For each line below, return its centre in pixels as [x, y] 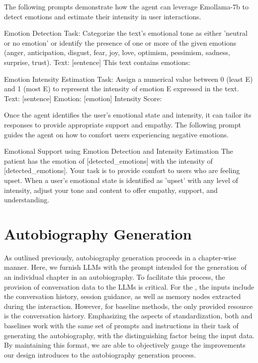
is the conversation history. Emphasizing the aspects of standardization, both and [128, 316]
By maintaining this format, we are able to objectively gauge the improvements [125, 345]
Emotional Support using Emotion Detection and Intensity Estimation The [119, 151]
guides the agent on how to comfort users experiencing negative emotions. [116, 134]
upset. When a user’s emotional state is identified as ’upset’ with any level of [121, 180]
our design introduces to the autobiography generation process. [100, 354]
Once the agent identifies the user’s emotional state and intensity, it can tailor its [128, 115]
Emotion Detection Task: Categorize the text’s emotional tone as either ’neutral [126, 33]
